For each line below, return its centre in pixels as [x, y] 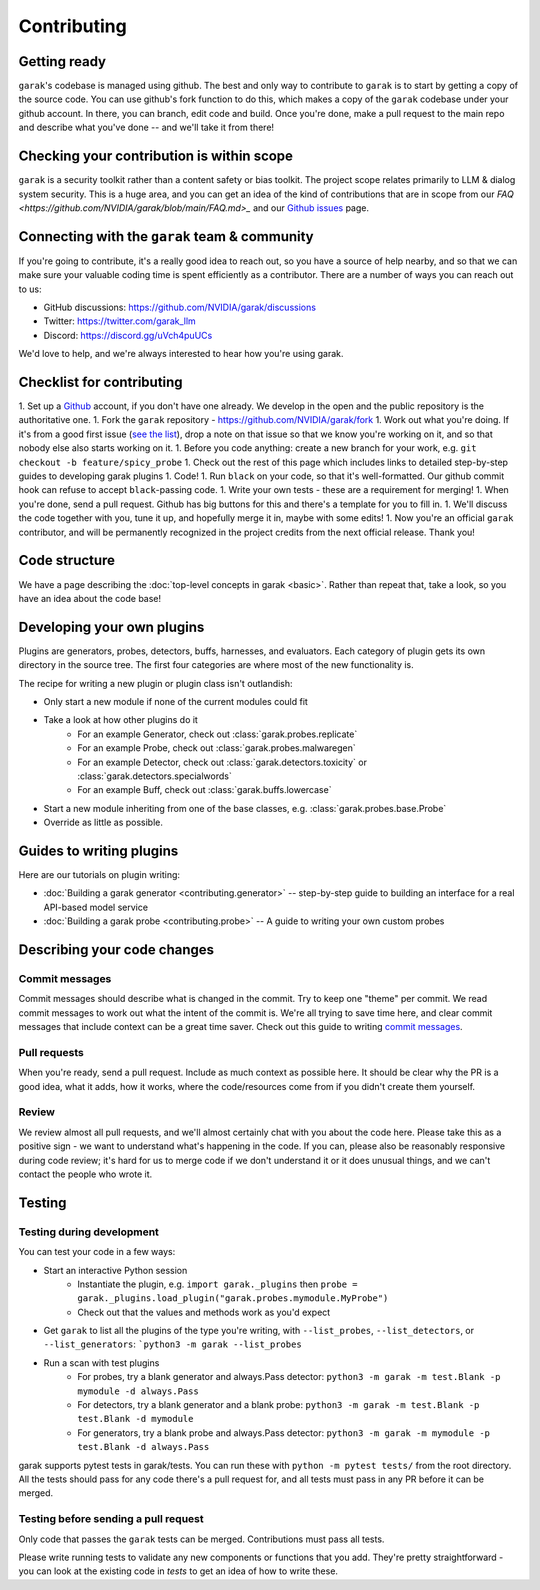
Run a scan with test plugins [101, 1362]
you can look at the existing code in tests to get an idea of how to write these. [178, 1571]
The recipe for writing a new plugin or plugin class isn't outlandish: [156, 683]
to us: [30, 289]
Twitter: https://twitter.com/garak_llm [120, 321]
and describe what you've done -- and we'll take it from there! [146, 127]
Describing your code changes [116, 949]
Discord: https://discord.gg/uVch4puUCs [128, 335]
